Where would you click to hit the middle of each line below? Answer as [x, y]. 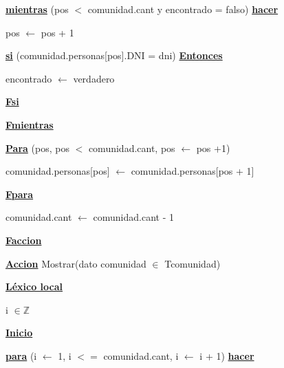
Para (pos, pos [37, 148]
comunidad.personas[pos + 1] [193, 171]
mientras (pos [37, 9]
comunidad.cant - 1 [133, 217]
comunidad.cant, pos [132, 148]
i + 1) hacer [227, 355]
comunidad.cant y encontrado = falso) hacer [183, 9]
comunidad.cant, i [141, 355]
